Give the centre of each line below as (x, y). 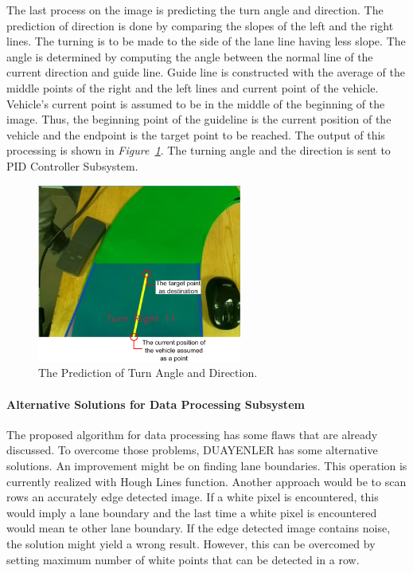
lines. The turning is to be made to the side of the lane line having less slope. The (206, 41)
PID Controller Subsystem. (72, 165)
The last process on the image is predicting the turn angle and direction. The (195, 10)
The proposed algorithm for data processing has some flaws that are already (192, 434)
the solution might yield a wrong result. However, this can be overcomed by (191, 544)
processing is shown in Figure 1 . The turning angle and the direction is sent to (199, 150)
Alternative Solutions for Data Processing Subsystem (156, 404)
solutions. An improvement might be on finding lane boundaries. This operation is (207, 466)
